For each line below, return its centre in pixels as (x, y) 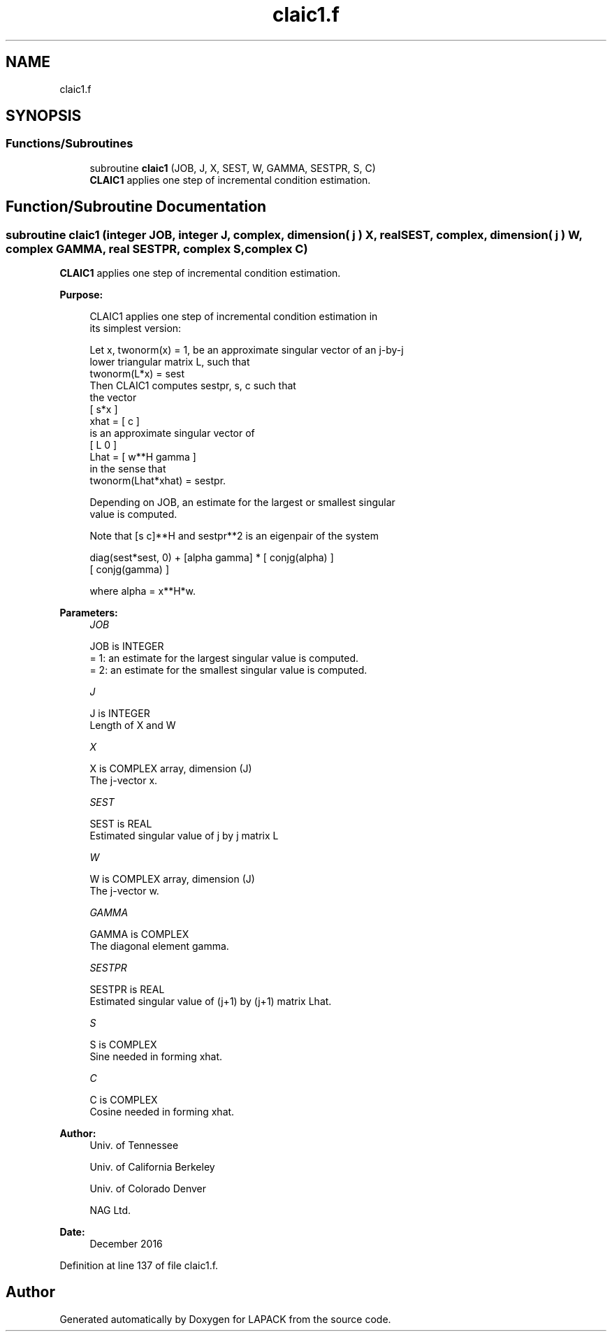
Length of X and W (133, 725)
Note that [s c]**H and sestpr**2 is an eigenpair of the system (234, 536)
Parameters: (89, 613)
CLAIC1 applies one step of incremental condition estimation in (234, 317)
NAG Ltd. (110, 1210)
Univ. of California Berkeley (152, 1167)
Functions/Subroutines (70, 144)
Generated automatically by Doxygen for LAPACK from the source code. (225, 1319)
